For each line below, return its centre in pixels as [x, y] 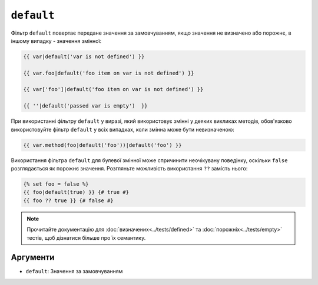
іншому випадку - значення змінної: [56, 41]
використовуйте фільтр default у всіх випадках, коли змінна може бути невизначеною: [123, 129]
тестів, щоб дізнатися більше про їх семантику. [86, 237]
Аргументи [33, 258]
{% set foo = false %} [56, 184]
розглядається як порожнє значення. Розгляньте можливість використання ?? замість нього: [129, 168]
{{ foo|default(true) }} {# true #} [76, 192]
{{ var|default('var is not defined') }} [84, 56]
